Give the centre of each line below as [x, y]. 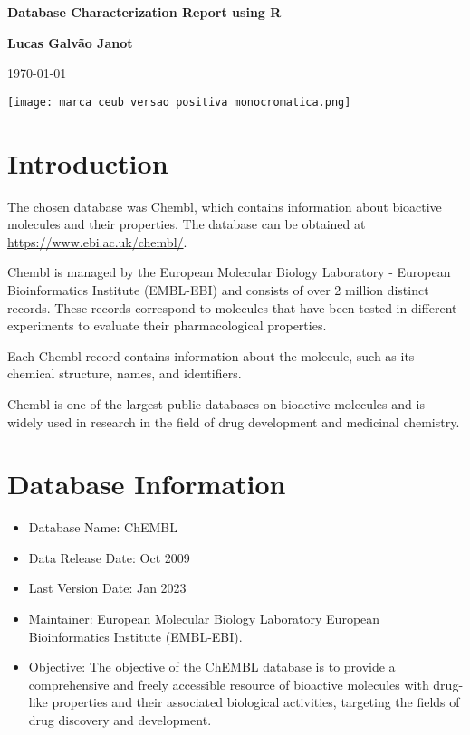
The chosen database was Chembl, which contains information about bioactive [225, 206]
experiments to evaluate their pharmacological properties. [167, 325]
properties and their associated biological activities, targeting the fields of [256, 702]
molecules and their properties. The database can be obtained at [187, 224]
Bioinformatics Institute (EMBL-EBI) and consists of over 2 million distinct [218, 289]
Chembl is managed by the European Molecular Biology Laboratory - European [229, 272]
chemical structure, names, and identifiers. [125, 373]
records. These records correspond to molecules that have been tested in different [232, 307]
